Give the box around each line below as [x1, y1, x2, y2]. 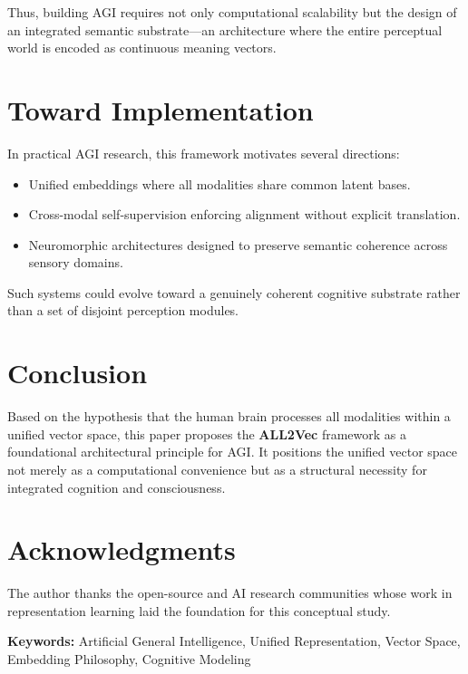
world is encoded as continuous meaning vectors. [7, 38, 277, 57]
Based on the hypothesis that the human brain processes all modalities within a [7, 407, 451, 426]
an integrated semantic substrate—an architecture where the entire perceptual [7, 20, 443, 39]
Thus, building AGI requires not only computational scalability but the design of [7, 3, 457, 21]
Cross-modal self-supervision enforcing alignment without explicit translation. [28, 205, 461, 224]
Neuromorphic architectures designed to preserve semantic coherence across [28, 235, 448, 254]
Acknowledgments [7, 531, 236, 568]
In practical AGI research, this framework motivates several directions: [7, 143, 400, 162]
